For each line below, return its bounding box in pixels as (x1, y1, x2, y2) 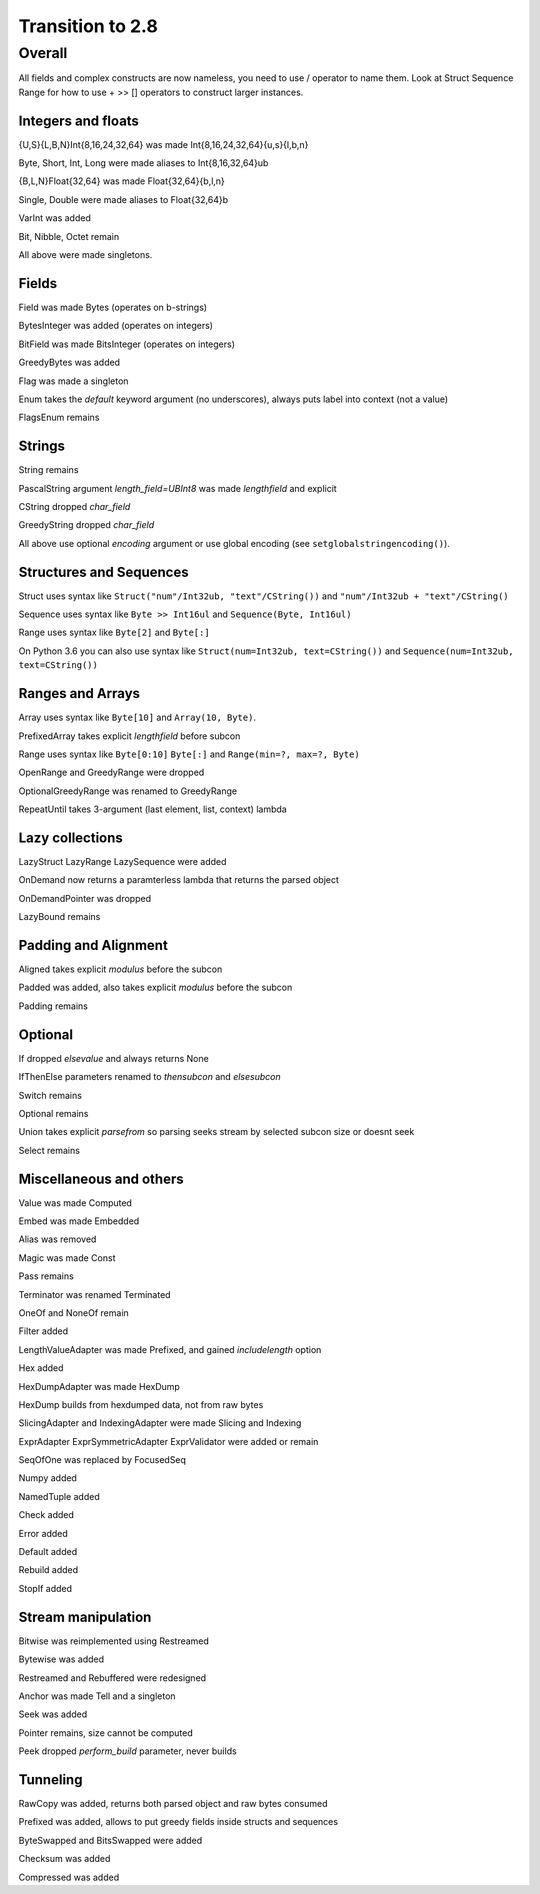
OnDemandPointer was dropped (18, 892, 152, 904)
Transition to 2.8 (18, 15, 159, 37)
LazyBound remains (18, 911, 101, 923)
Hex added (18, 1362, 64, 1374)
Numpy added (18, 1472, 77, 1484)
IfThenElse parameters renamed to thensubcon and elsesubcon (18, 1071, 281, 1083)
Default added (18, 1546, 78, 1558)
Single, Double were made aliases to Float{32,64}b (18, 193, 229, 205)
